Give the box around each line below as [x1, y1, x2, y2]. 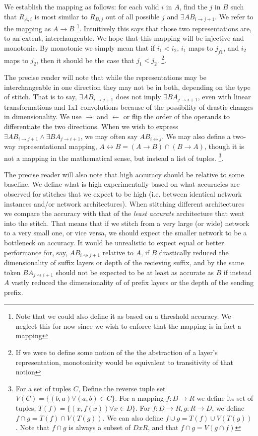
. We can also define [102, 412, 163, 423]
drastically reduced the [159, 247, 229, 257]
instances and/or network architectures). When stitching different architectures [4, 198, 245, 209]
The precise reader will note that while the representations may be [4, 72, 206, 82]
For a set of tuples [15, 383, 71, 393]
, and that [147, 422, 179, 433]
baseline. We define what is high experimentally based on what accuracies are [4, 179, 240, 189]
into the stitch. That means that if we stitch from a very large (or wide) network [4, 218, 250, 228]
